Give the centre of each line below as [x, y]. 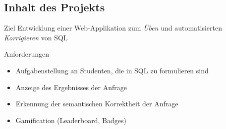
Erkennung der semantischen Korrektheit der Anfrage [97, 104]
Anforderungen [27, 54]
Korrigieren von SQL [36, 37]
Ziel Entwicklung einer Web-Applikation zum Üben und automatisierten [113, 28]
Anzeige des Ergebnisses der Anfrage [71, 87]
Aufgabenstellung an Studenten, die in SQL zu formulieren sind [112, 70]
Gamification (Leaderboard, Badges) [71, 120]
